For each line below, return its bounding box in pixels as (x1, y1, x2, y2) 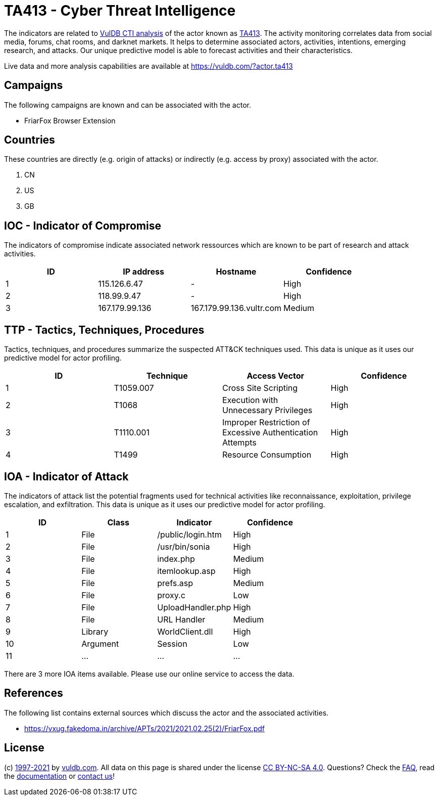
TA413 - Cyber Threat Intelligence (4, 2, 236, 19)
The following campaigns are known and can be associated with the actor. (4, 100, 251, 109)
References (4, 687, 63, 700)
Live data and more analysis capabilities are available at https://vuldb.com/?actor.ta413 (4, 61, 293, 70)
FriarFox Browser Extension (24, 116, 116, 125)
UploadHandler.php (157, 602, 231, 612)
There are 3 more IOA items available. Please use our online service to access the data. (4, 669, 295, 678)
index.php (157, 553, 195, 564)
